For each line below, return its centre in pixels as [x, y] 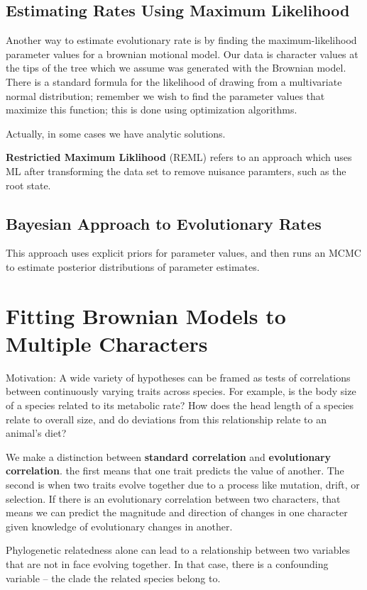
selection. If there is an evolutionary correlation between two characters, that [173, 498]
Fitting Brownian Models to [146, 315]
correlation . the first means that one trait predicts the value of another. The [175, 471]
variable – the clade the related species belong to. [113, 578]
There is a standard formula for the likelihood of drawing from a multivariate [174, 81]
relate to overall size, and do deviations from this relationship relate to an [166, 419]
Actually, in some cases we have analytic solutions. [116, 133]
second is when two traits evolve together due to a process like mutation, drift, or [183, 484]
